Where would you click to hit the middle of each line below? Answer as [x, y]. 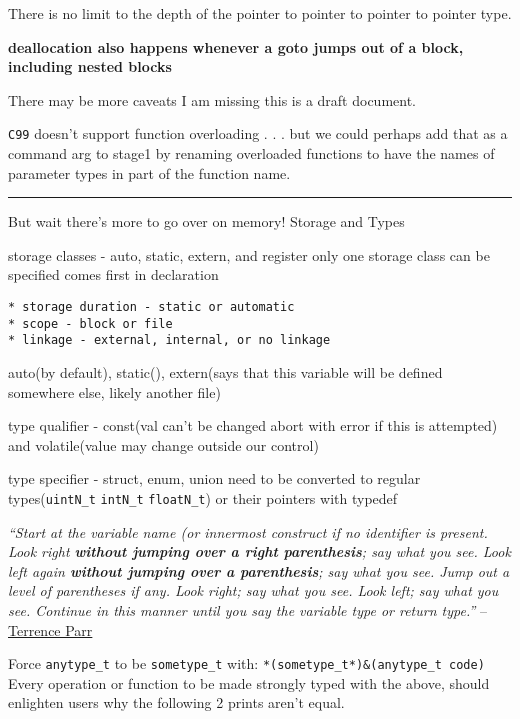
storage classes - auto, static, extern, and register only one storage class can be [249, 254]
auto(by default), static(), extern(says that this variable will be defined [225, 371]
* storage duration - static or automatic [151, 307]
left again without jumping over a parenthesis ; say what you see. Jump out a [259, 570]
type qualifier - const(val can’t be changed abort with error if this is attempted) [253, 425]
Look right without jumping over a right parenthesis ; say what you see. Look [259, 551]
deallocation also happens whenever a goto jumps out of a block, [236, 46]
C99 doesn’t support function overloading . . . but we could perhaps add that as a [258, 133]
